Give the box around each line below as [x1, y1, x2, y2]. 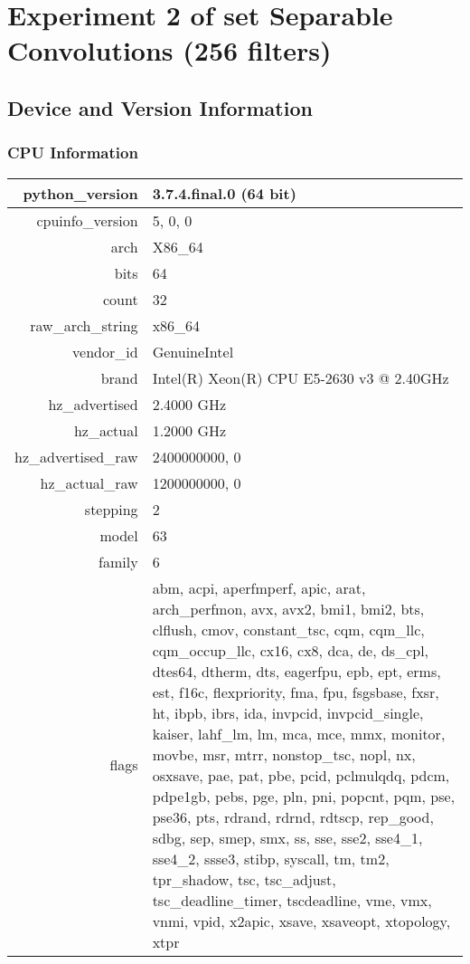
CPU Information [7, 141, 138, 164]
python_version [23, 182, 138, 204]
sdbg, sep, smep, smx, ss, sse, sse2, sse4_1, [152, 826, 423, 848]
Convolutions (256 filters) [7, 32, 332, 69]
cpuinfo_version [36, 209, 138, 231]
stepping [84, 498, 138, 520]
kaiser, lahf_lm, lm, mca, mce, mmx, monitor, [152, 722, 446, 744]
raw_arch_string [30, 314, 138, 336]
